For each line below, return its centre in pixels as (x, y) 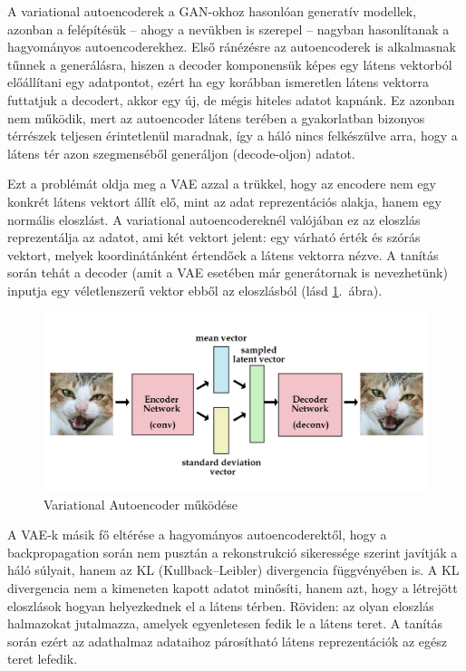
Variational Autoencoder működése (141, 504)
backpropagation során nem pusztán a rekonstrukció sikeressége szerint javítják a (233, 552)
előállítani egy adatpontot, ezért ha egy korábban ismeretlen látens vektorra (218, 82)
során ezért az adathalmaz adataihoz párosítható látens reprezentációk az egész (227, 641)
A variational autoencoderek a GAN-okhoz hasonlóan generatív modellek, (212, 11)
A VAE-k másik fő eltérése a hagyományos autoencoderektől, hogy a (197, 535)
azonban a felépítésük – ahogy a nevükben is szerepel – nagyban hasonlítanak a (228, 29)
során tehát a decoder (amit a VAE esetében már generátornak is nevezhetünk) (228, 272)
